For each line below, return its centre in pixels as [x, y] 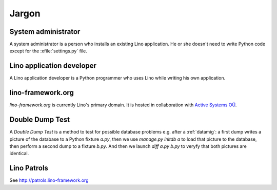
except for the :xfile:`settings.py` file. [48, 51]
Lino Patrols [29, 168]
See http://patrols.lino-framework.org [49, 180]
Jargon [25, 13]
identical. [19, 154]
